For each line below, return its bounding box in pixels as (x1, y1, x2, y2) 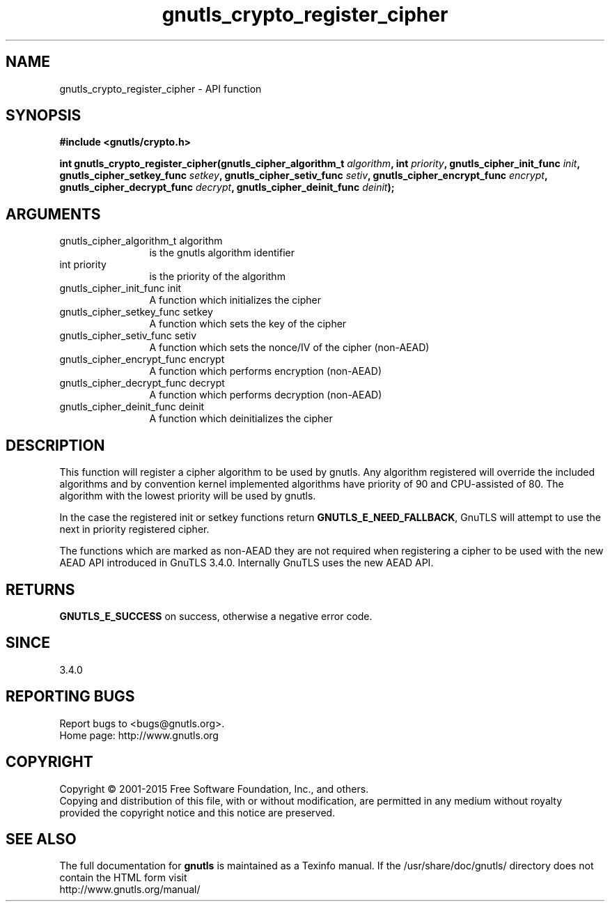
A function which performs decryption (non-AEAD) (149, 389, 382, 401)
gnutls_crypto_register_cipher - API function (59, 82, 262, 95)
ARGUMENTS (6, 205, 101, 223)
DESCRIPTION (6, 436, 105, 454)
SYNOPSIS (6, 107, 81, 125)
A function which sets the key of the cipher (149, 318, 347, 330)
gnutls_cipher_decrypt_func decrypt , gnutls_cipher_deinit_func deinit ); (59, 181, 395, 194)
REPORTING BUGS (6, 688, 135, 706)
